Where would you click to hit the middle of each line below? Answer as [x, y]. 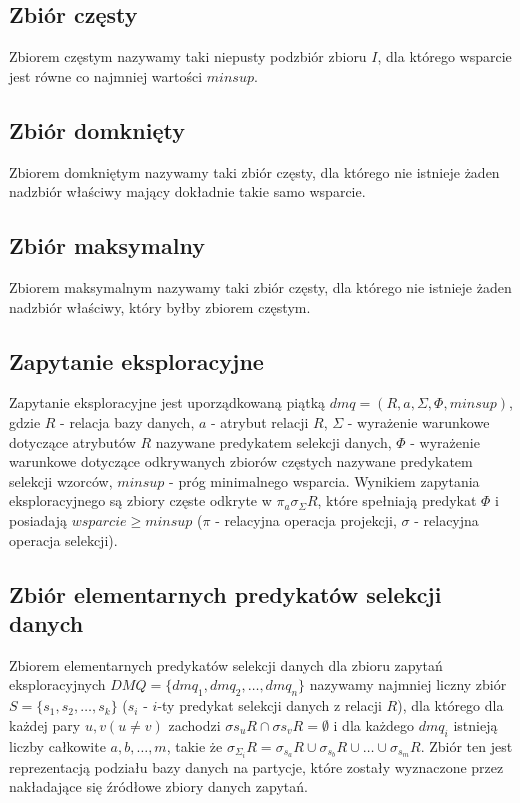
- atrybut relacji [260, 421]
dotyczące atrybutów [72, 441]
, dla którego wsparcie [444, 56]
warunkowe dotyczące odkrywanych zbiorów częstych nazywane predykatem [241, 461]
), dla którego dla [450, 705]
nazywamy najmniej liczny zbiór [408, 684]
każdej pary [45, 724]
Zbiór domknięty [97, 129]
